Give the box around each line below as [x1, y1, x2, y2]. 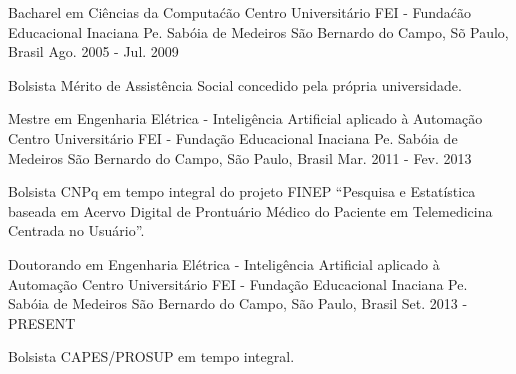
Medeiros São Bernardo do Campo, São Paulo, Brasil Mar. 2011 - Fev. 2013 [8, 147, 472, 168]
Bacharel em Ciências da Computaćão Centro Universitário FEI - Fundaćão [8, 2, 472, 22]
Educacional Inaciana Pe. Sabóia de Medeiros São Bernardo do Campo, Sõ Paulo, [8, 21, 509, 42]
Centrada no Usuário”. [8, 220, 145, 241]
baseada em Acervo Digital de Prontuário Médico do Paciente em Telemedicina [8, 200, 493, 221]
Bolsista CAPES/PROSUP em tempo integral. [8, 346, 295, 367]
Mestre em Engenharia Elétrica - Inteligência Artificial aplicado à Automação [8, 108, 483, 129]
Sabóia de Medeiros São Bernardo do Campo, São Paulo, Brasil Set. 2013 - [8, 293, 468, 314]
